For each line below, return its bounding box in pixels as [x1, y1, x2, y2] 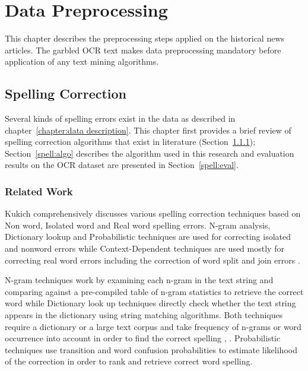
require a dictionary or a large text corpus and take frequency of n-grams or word [5, 320, 301, 332]
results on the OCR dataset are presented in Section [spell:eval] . [5, 158, 239, 171]
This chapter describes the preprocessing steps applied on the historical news [5, 32, 285, 45]
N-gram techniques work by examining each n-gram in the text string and [5, 274, 274, 286]
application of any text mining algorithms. [5, 55, 159, 68]
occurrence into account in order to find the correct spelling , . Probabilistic [5, 332, 281, 344]
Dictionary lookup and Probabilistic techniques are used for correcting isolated [5, 230, 291, 243]
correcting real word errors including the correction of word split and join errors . [5, 253, 300, 266]
